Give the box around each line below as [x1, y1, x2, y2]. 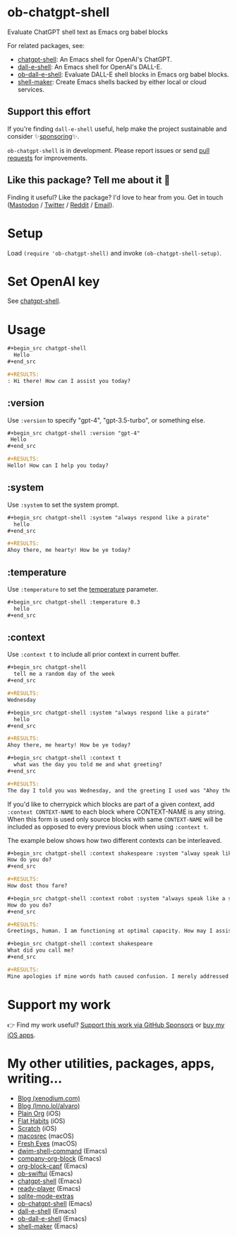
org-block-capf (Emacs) [17, 1161, 88, 1170]
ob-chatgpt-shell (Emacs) [17, 1199, 93, 1207]
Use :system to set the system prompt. [7, 500, 119, 509]
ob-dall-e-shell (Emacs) [17, 1214, 87, 1223]
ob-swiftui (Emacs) [17, 1169, 73, 1178]
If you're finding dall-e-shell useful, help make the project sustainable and [7, 125, 227, 133]
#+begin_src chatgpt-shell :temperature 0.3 [7, 599, 140, 606]
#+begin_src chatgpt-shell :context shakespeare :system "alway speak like [7, 850, 235, 857]
